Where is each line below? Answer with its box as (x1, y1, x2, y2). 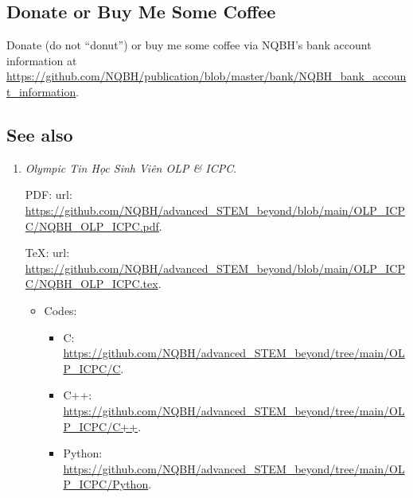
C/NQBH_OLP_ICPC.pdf (25, 217, 159, 234)
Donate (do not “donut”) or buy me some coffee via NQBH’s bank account (6, 37, 372, 53)
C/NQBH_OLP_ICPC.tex (25, 275, 158, 292)
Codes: (44, 302, 77, 318)
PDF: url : (25, 186, 72, 203)
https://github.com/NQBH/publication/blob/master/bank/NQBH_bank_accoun (6, 68, 407, 84)
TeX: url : (25, 244, 70, 261)
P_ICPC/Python (63, 476, 149, 492)
